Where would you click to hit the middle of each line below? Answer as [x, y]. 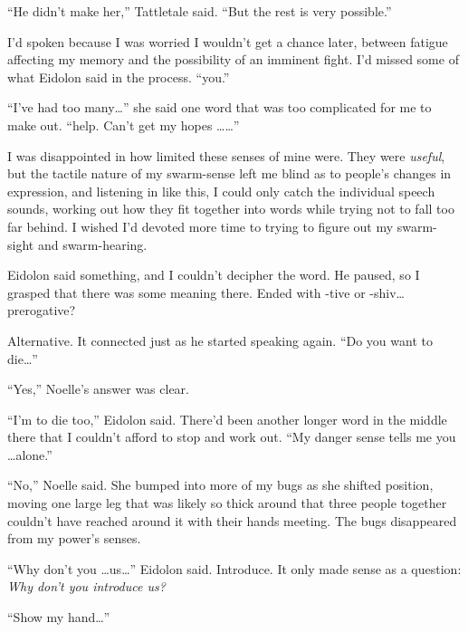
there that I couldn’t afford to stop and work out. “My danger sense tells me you [232, 437]
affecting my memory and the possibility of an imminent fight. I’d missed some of [233, 59]
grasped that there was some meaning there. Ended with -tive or [186, 292]
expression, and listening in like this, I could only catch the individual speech [221, 191]
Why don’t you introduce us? [86, 586]
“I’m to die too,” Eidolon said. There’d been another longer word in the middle [227, 419]
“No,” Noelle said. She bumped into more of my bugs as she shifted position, [220, 485]
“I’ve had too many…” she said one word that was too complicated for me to [220, 107]
